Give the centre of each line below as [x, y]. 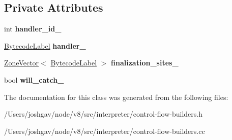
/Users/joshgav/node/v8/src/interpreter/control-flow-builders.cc [105, 131]
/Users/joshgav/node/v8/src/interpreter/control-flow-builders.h [103, 114]
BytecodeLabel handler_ [45, 45]
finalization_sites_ [145, 63]
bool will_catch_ [34, 79]
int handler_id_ [33, 29]
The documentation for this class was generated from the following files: [116, 97]
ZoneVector [22, 63]
